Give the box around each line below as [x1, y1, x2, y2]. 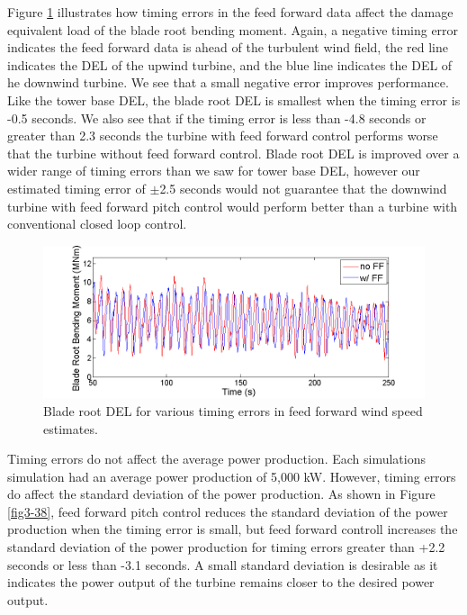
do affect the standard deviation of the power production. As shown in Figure [7, 484, 436, 503]
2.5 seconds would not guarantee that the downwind [159, 178, 447, 197]
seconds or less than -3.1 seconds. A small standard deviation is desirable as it [7, 555, 438, 574]
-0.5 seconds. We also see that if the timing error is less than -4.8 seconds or [7, 108, 427, 127]
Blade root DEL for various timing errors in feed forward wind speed [43, 401, 423, 420]
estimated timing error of [7, 178, 146, 197]
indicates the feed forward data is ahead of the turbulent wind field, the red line [7, 38, 448, 57]
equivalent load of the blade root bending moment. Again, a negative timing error [7, 20, 459, 39]
